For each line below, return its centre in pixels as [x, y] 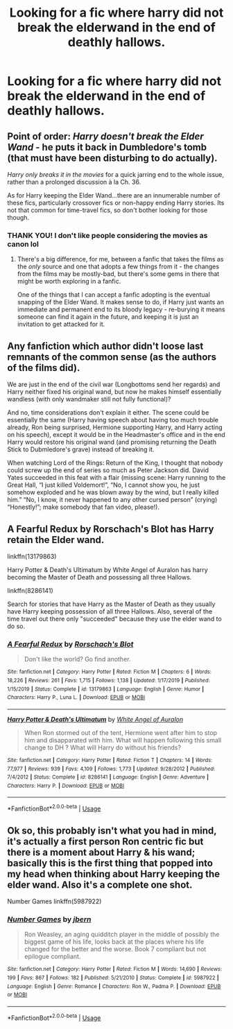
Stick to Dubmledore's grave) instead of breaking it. [81, 449]
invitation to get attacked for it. [61, 325]
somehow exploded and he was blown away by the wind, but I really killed [113, 492]
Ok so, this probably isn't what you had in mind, [112, 830]
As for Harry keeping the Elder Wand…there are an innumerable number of [114, 195]
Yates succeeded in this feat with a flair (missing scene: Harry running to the [116, 478]
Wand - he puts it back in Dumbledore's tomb [107, 147]
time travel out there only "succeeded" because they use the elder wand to [114, 619]
